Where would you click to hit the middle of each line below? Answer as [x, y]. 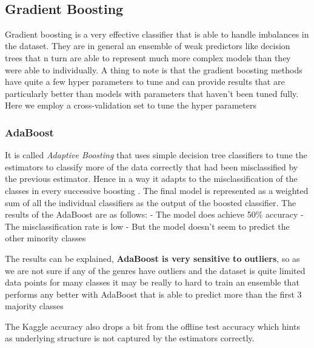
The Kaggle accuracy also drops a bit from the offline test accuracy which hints [152, 326]
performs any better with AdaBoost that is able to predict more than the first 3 [153, 294]
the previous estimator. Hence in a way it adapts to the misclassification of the [151, 179]
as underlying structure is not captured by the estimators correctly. [130, 338]
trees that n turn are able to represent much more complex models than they [148, 57]
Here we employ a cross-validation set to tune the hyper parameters [131, 105]
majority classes [34, 306]
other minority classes [45, 238]
